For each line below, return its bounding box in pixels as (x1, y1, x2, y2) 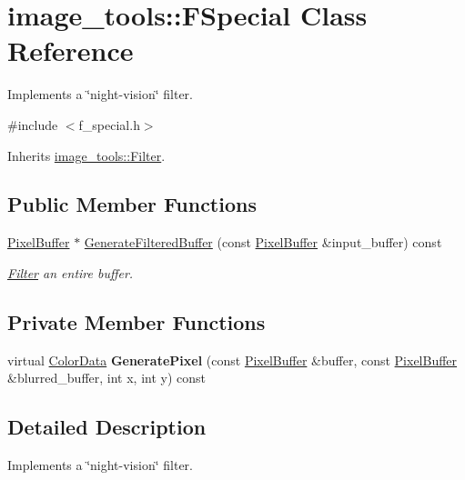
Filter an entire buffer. (7, 263, 134, 282)
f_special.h (78, 115, 140, 134)
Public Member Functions (7, 190, 257, 218)
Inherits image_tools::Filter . (7, 145, 166, 165)
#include (7, 115, 58, 134)
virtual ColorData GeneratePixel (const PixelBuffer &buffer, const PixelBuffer (7, 350, 458, 369)
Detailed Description (7, 413, 207, 441)
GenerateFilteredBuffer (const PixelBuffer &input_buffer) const (84, 233, 442, 252)
